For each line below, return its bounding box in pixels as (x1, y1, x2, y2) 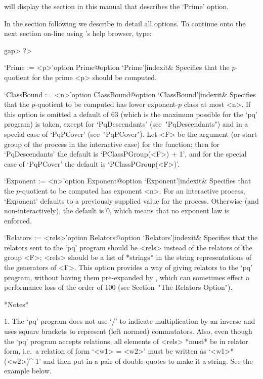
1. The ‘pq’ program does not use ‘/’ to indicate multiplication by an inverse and (4, 316, 255, 326)
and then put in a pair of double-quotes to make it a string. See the (43, 355, 253, 366)
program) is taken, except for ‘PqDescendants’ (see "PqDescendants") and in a (4, 119, 248, 129)
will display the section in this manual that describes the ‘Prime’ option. (4, 1, 229, 11)
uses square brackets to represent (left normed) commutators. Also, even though (4, 326, 252, 336)
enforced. (4, 215, 32, 225)
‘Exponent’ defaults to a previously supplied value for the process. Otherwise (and (4, 195, 259, 206)
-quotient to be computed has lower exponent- (35, 99, 178, 109)
